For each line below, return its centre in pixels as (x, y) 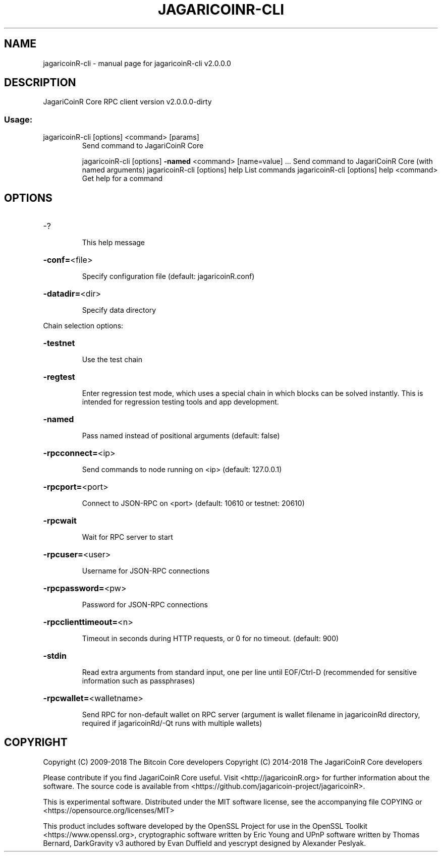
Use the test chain (112, 360)
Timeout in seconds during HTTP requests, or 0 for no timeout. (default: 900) (210, 639)
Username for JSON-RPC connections (146, 571)
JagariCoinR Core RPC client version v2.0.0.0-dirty (127, 102)
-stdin (55, 656)
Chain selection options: (83, 326)
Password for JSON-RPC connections (145, 605)
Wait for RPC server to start (127, 537)
